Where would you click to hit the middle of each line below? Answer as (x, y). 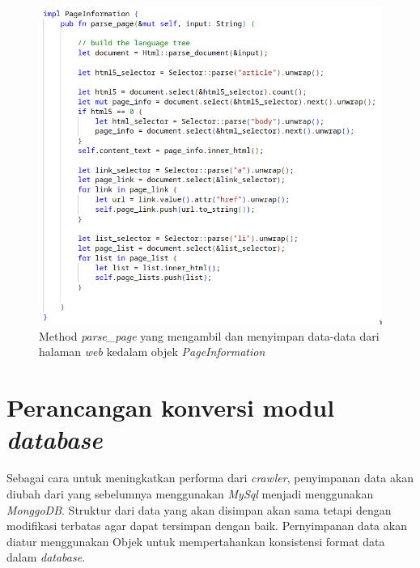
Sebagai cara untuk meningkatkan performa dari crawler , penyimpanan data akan (210, 478)
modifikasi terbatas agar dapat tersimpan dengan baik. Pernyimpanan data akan (207, 526)
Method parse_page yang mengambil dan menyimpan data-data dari (209, 335)
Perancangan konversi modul (171, 407)
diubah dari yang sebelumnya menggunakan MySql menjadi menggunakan (190, 493)
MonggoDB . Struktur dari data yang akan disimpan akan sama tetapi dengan (199, 509)
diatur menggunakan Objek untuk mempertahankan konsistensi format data (196, 541)
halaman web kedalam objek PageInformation (152, 352)
